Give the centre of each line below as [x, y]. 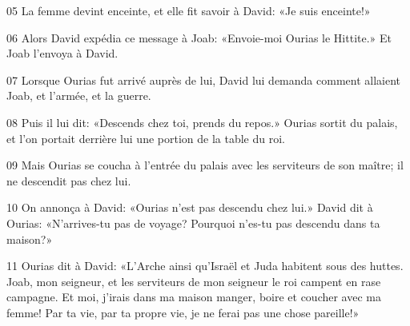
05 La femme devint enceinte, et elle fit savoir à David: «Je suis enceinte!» [189, 10]
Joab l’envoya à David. [62, 53]
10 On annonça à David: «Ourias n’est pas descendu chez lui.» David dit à [190, 207]
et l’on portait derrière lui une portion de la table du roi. [146, 138]
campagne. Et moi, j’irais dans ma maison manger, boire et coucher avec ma [194, 297]
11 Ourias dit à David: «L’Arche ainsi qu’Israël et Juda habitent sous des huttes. [205, 266]
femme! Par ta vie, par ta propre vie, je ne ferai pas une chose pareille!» [183, 312]
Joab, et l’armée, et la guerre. [79, 95]
